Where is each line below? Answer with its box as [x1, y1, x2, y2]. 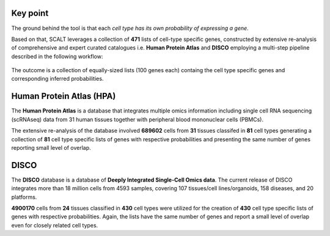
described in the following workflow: [11, 53, 103, 60]
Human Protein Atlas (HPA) [11, 91, 116, 101]
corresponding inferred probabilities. [11, 75, 104, 83]
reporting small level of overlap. [11, 144, 91, 151]
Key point [11, 8, 49, 18]
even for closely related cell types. [11, 221, 98, 229]
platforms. [11, 193, 37, 201]
